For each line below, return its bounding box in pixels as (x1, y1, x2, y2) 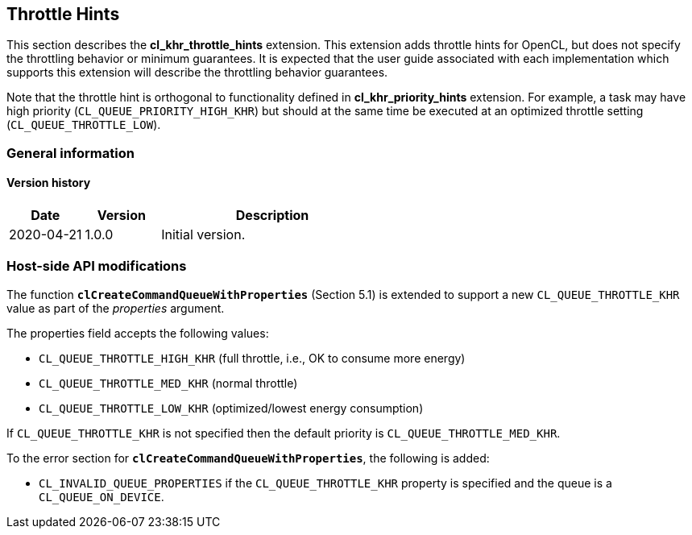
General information (6, 144, 135, 161)
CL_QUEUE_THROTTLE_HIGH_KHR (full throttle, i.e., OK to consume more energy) (39, 350, 466, 365)
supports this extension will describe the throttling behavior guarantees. (6, 65, 388, 80)
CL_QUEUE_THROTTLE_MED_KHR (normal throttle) (39, 375, 298, 390)
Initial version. (161, 226, 246, 243)
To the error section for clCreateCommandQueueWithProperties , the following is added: (6, 450, 490, 465)
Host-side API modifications (6, 258, 187, 275)
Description (235, 207, 309, 224)
